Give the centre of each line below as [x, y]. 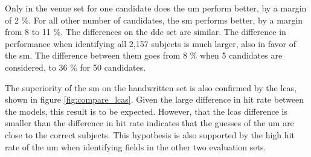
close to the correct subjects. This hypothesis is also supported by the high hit [150, 134]
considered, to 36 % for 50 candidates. [75, 67]
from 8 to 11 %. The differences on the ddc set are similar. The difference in [146, 32]
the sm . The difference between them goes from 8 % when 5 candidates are [144, 55]
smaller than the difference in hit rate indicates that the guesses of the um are [149, 123]
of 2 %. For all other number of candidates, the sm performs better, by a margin [154, 20]
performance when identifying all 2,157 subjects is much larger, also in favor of [150, 43]
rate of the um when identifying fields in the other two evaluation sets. [136, 146]
